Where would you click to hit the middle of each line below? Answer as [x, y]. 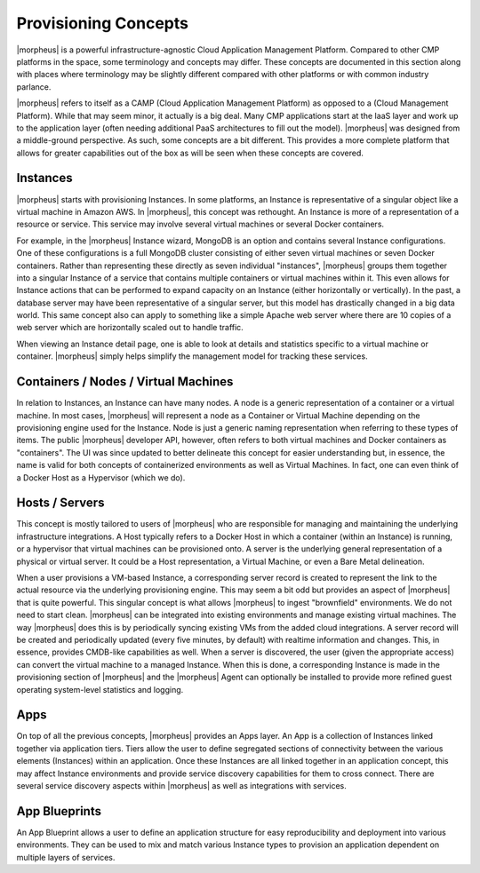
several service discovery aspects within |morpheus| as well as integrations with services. [181, 785]
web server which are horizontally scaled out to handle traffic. [130, 328]
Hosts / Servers [60, 503]
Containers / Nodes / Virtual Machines [125, 382]
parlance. [34, 87]
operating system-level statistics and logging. [100, 689]
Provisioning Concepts [102, 23]
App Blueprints [59, 811]
